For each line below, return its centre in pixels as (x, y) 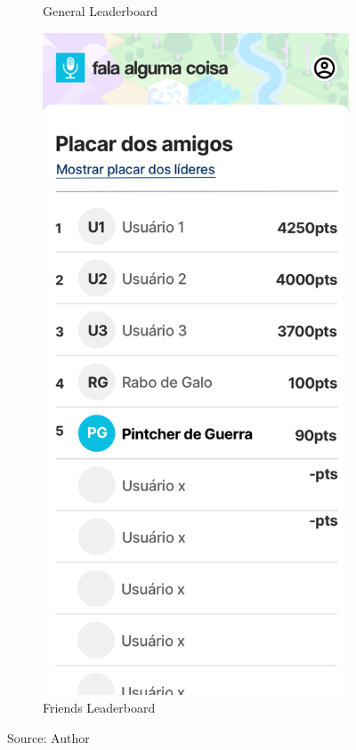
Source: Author (49, 737)
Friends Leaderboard (99, 707)
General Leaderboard (101, 11)
